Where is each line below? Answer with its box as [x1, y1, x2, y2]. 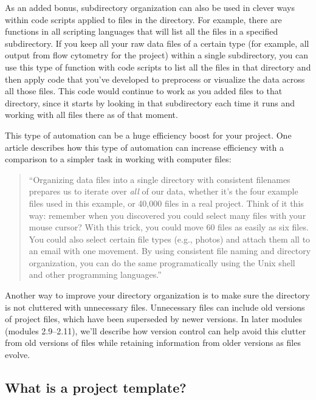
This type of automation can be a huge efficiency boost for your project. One [5, 128, 292, 141]
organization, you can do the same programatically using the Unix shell [29, 256, 295, 269]
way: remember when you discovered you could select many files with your [29, 209, 306, 221]
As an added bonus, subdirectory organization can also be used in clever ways [5, 1, 295, 13]
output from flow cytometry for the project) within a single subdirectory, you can [5, 49, 308, 61]
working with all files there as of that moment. [5, 108, 178, 121]
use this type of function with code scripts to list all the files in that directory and [5, 60, 311, 73]
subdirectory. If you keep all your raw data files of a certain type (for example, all [5, 36, 309, 49]
